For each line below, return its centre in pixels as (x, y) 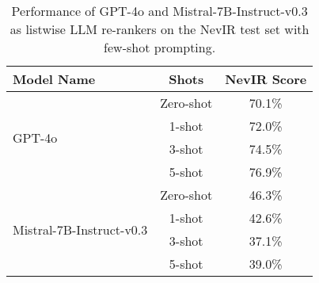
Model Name (54, 79)
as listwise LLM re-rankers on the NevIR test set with (159, 29)
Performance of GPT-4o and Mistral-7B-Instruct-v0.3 (159, 11)
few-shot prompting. (160, 47)
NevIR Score (266, 79)
